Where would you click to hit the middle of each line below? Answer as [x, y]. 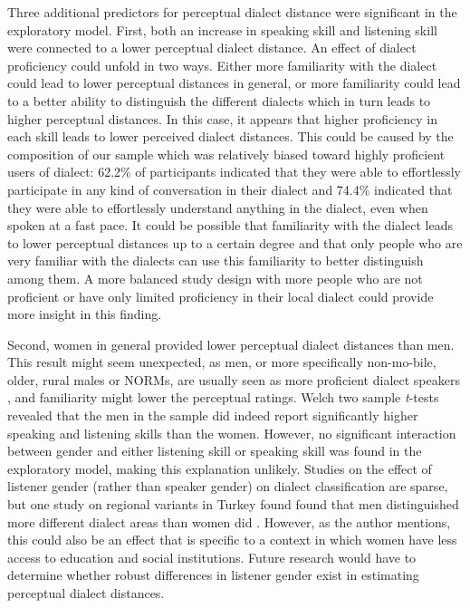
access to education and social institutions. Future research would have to [212, 557]
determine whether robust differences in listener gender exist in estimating [213, 575]
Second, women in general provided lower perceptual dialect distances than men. [231, 344]
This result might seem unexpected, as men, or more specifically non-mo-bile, [222, 362]
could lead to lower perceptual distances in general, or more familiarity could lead [234, 83]
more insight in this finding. [85, 314]
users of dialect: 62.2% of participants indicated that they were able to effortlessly [235, 172]
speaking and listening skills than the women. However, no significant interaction [232, 433]
